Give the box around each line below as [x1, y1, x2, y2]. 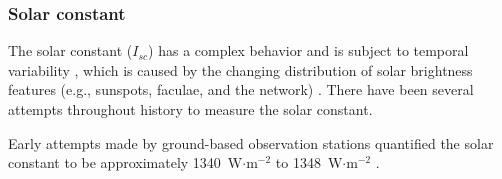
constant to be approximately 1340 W [8, 152, 243, 173]
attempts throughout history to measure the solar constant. [8, 99, 373, 119]
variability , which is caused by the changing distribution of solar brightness [8, 59, 473, 80]
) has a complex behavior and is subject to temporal [148, 40, 469, 61]
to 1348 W [275, 152, 343, 173]
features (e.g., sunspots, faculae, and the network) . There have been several [8, 79, 474, 100]
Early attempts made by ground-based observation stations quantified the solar [8, 132, 494, 153]
